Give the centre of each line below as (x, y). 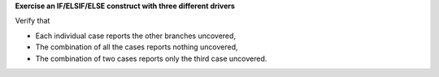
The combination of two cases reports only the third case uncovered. (151, 58)
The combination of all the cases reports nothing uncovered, (137, 47)
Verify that (33, 21)
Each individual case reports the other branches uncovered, (135, 36)
